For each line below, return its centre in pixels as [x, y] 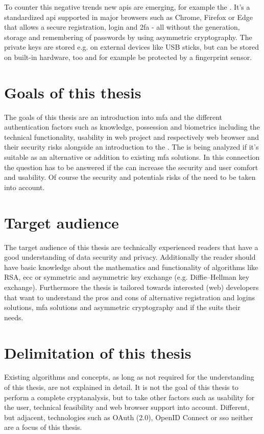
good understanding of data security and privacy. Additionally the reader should [130, 257]
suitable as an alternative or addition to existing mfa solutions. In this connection [132, 157]
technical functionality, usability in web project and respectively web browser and [131, 137]
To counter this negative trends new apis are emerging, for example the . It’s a [127, 7]
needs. [14, 317]
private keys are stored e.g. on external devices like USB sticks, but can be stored [131, 47]
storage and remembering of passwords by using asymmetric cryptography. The [128, 37]
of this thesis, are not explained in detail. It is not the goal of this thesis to [121, 387]
